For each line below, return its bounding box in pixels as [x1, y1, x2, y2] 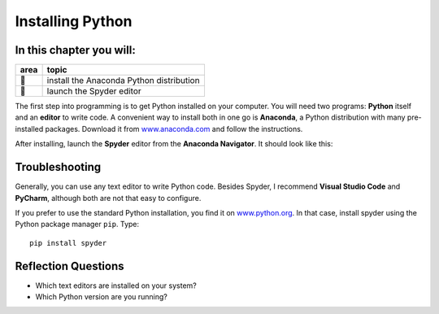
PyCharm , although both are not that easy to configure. [15, 193, 202, 203]
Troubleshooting [15, 160, 102, 174]
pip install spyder [29, 238, 107, 247]
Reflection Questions [15, 259, 125, 273]
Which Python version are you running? [35, 292, 168, 301]
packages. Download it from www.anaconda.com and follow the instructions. [45, 124, 303, 133]
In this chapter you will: [15, 43, 136, 57]
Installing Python [15, 12, 133, 30]
